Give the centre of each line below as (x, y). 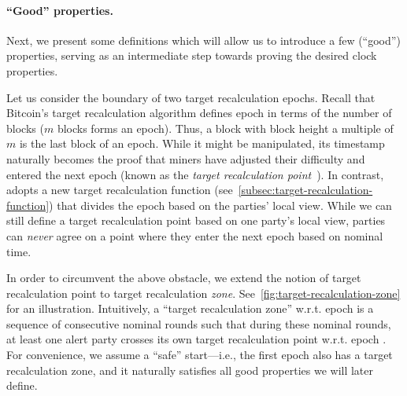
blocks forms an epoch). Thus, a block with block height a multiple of (225, 128)
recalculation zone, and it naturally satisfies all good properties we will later (190, 370)
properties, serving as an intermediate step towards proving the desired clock (192, 55)
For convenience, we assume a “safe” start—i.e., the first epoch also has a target (200, 355)
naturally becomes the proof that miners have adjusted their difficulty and (186, 158)
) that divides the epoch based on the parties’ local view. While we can (220, 205)
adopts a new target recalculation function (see (120, 190)
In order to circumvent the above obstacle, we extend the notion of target (184, 278)
